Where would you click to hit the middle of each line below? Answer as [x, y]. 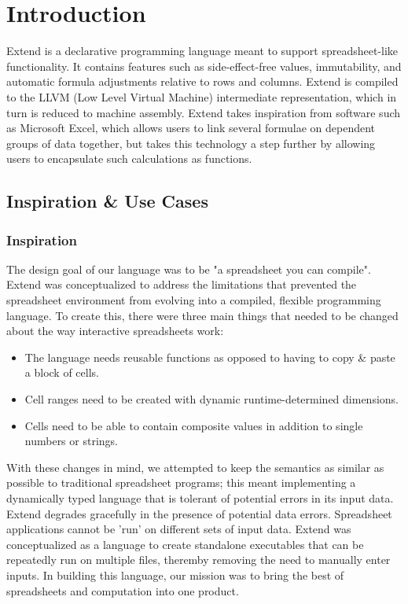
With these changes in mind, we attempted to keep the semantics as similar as [195, 467]
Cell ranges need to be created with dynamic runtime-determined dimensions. [211, 399]
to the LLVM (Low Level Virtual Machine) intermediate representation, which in [202, 96]
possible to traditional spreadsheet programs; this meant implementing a [181, 482]
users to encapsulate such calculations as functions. [129, 158]
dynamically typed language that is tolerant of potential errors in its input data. [200, 498]
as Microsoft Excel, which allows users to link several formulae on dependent [191, 128]
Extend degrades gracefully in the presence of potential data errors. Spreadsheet [199, 513]
